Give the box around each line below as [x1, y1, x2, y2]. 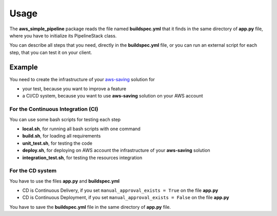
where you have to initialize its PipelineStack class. [9, 32, 117, 38]
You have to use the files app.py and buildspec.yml [9, 178, 120, 184]
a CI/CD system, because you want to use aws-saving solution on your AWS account [22, 93, 203, 99]
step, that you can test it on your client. [9, 49, 92, 55]
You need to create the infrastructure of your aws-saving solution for [9, 76, 155, 82]
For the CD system [9, 167, 57, 174]
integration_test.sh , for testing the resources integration [22, 154, 143, 161]
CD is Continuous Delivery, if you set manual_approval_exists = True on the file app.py [22, 187, 219, 193]
